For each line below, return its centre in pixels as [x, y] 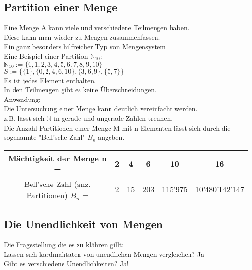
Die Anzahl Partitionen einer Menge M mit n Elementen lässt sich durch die [117, 127]
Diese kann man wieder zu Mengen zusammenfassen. [82, 37]
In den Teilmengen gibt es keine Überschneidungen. [80, 90]
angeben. [111, 137]
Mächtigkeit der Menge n [57, 158]
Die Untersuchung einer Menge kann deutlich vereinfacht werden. [101, 109]
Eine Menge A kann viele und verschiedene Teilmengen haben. [97, 27]
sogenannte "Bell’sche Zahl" [45, 137]
